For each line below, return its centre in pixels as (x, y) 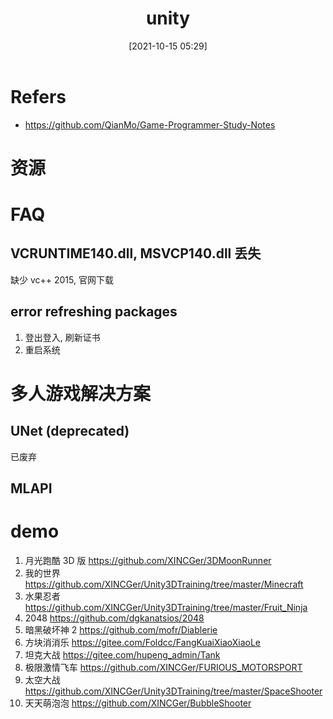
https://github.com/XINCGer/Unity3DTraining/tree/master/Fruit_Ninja (166, 608)
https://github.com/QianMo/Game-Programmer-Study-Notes (150, 124)
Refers (38, 96)
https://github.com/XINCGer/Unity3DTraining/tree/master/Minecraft (164, 584)
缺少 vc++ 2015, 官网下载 (62, 279)
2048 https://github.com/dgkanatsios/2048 (114, 618)
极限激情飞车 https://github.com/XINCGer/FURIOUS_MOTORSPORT (163, 668)
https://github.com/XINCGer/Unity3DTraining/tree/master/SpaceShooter (173, 691)
